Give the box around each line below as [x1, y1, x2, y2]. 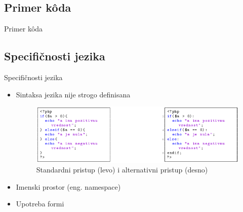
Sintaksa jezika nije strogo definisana [16, 89, 131, 99]
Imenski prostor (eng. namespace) [16, 181, 121, 192]
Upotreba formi [16, 198, 64, 209]
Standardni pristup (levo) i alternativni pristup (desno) [36, 164, 208, 175]
